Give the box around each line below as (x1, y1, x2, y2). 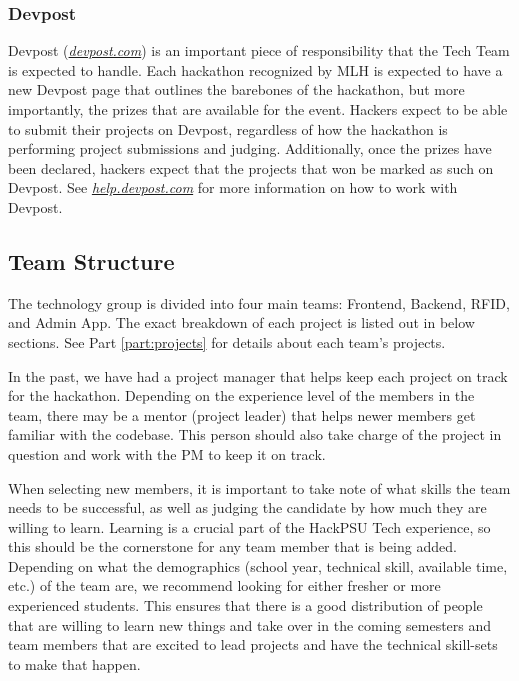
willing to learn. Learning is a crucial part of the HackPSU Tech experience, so (8, 516, 491, 537)
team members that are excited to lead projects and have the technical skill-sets (8, 634, 498, 655)
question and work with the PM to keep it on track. (8, 443, 326, 464)
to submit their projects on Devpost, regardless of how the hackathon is (8, 118, 448, 139)
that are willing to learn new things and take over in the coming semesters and (8, 614, 492, 635)
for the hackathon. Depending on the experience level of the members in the (8, 385, 475, 406)
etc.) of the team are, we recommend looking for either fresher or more (8, 575, 441, 596)
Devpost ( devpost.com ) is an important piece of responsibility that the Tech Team (8, 40, 510, 61)
